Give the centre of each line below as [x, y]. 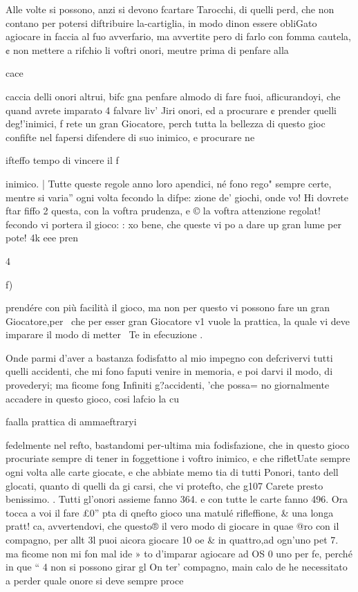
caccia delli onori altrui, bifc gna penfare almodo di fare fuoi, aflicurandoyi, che [173, 96]
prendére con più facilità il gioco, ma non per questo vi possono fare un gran [168, 307]
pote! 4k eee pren [42, 238]
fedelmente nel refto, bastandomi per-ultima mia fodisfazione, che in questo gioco [178, 444]
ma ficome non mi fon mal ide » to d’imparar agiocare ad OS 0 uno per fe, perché [179, 553]
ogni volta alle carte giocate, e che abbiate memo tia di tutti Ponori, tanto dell [172, 472]
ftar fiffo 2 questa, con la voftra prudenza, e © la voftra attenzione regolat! [163, 211]
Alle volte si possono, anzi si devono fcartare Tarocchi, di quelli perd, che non [170, 9]
